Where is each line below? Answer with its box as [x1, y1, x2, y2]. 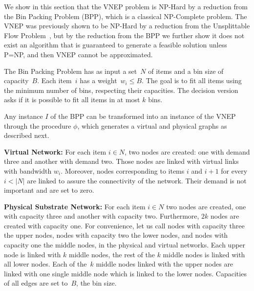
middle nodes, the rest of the [68, 249, 155, 259]
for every [221, 165, 248, 176]
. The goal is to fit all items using [142, 75, 242, 86]
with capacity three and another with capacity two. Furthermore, [4, 211, 199, 221]
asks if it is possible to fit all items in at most [4, 94, 140, 105]
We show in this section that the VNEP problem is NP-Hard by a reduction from [4, 1, 248, 11]
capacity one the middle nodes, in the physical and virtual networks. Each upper [4, 240, 246, 250]
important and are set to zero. [4, 185, 94, 195]
